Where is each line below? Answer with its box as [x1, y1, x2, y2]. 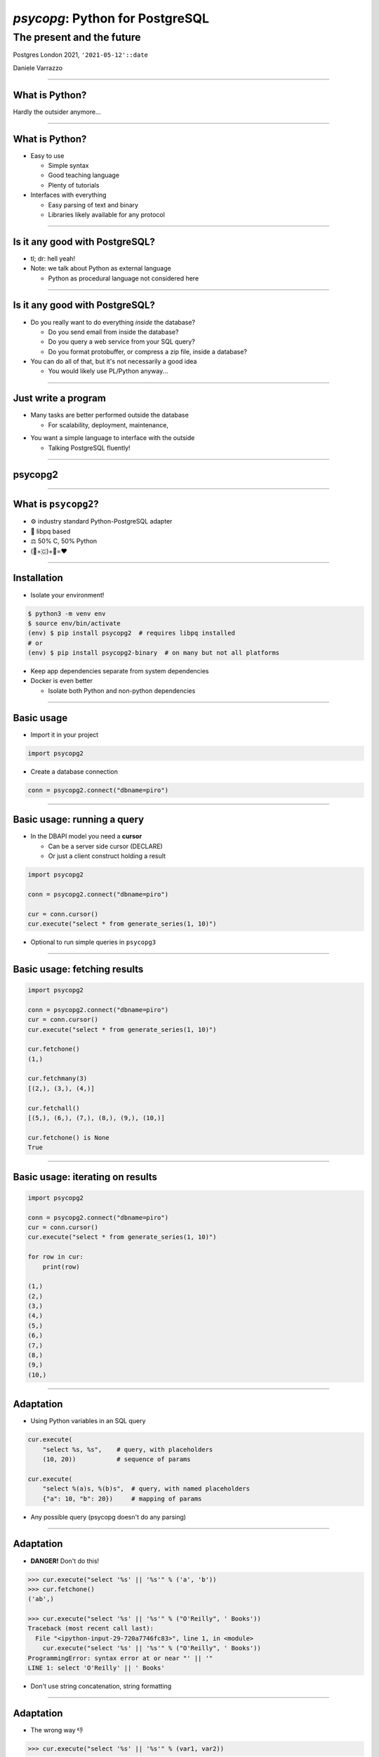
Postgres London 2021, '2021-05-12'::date [13, 51, 149, 59]
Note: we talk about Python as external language [30, 264, 171, 273]
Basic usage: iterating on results [13, 1171, 158, 1183]
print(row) [42, 1262, 80, 1271]
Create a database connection [30, 767, 119, 776]
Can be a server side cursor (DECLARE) [48, 842, 163, 850]
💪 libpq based [30, 527, 71, 536]
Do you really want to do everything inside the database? [30, 318, 196, 326]
